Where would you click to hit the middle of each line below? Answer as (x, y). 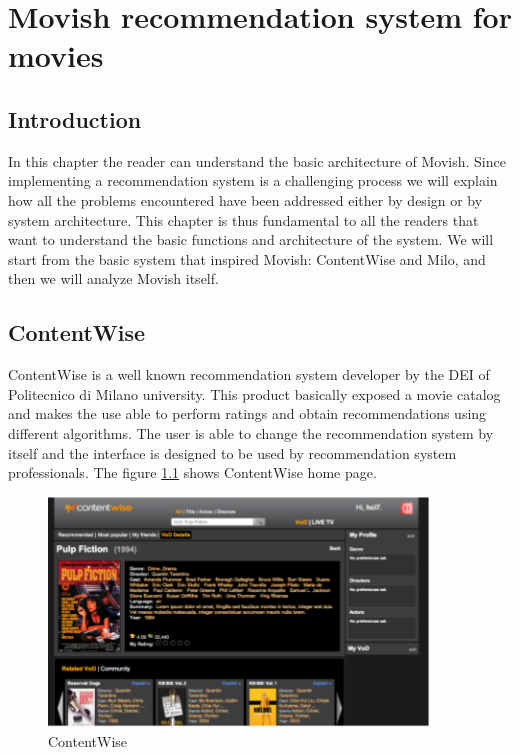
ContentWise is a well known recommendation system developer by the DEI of (249, 374)
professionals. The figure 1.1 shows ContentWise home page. (192, 472)
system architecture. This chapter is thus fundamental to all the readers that (243, 219)
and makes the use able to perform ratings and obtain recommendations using (247, 413)
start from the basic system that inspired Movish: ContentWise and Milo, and (247, 258)
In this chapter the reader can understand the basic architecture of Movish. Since (257, 160)
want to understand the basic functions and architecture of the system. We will (251, 239)
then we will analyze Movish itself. (113, 278)
